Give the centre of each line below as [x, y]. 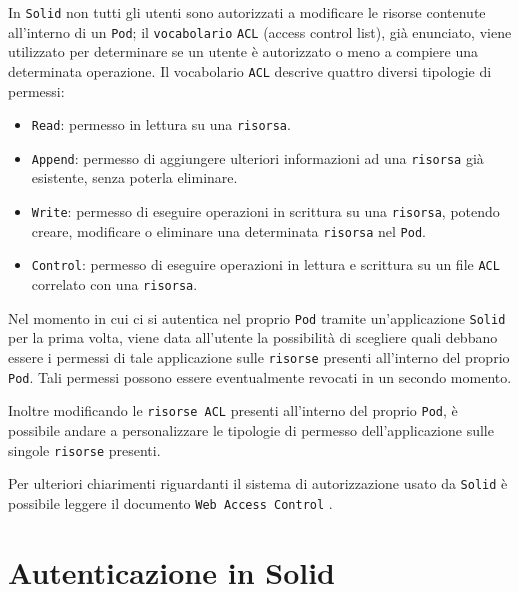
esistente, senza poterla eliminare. [134, 177]
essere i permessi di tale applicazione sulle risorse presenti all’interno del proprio [259, 356]
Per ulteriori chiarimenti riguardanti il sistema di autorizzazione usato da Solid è [258, 483]
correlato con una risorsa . [114, 284]
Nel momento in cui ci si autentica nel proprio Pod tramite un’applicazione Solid [257, 317]
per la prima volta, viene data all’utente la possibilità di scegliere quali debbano [253, 337]
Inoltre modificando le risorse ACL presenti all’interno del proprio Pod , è [233, 410]
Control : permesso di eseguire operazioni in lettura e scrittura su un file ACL [265, 264]
